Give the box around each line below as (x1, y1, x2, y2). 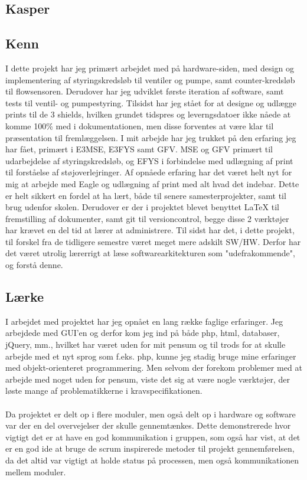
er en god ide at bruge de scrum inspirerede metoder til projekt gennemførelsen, (5, 442, 295, 455)
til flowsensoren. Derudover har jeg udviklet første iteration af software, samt (5, 85, 284, 97)
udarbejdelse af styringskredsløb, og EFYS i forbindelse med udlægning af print (5, 154, 293, 166)
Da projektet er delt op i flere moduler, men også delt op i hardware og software (5, 407, 296, 420)
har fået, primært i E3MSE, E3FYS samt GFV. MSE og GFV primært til (5, 143, 273, 155)
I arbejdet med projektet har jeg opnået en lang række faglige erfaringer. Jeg (5, 315, 283, 327)
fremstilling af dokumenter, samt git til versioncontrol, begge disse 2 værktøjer (5, 212, 289, 224)
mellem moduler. (5, 465, 66, 478)
